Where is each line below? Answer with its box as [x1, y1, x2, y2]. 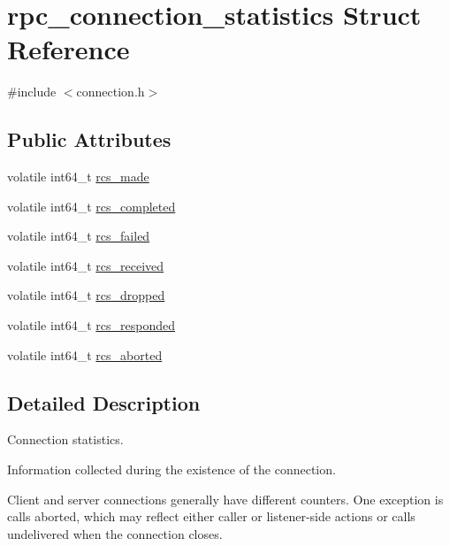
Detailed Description [7, 388, 201, 416]
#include [7, 82, 57, 101]
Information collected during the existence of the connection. [7, 460, 336, 479]
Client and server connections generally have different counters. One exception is [7, 489, 444, 508]
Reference [7, 31, 130, 67]
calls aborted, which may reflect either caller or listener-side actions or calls [7, 507, 416, 526]
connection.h [76, 82, 145, 101]
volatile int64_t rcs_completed [7, 196, 176, 215]
